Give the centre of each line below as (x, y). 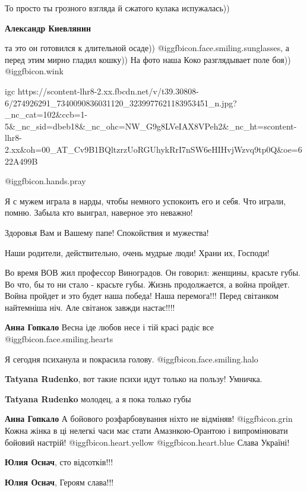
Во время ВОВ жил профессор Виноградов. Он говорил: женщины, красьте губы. (153, 272)
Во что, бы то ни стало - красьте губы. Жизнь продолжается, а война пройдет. (147, 284)
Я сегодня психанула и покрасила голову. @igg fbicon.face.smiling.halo (132, 359)
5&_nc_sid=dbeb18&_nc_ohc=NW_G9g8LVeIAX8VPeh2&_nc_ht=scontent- (151, 126)
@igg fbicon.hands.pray (45, 181)
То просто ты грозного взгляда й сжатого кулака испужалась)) (117, 8)
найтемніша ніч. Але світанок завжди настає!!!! (90, 307)
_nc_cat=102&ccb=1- (46, 114)
